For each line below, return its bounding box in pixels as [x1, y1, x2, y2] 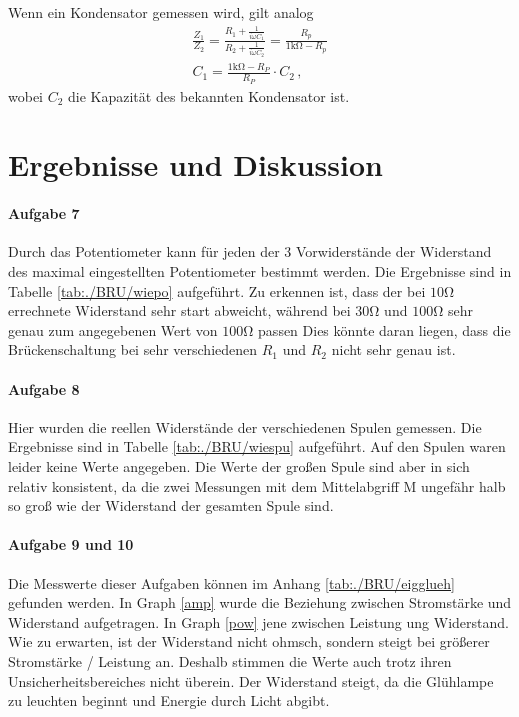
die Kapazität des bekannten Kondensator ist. [68, 85, 350, 106]
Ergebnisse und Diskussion [8, 144, 383, 185]
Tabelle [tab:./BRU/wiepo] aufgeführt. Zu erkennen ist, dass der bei [8, 280, 426, 301]
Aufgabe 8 [8, 378, 80, 399]
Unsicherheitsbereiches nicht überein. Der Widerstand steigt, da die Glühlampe [8, 670, 494, 691]
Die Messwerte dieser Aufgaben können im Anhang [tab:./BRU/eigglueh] [8, 572, 455, 593]
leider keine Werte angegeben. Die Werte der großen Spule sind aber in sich [8, 455, 470, 476]
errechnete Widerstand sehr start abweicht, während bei [8, 300, 351, 321]
